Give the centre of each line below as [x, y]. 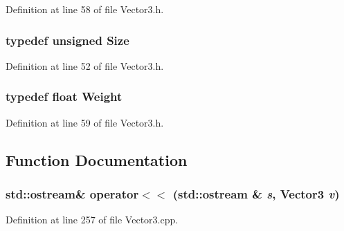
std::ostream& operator [72, 193]
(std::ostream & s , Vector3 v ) [256, 193]
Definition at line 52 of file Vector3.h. [85, 65]
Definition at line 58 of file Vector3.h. [85, 9]
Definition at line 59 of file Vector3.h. [85, 122]
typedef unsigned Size [67, 40]
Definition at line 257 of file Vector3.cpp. [92, 220]
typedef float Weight [64, 96]
